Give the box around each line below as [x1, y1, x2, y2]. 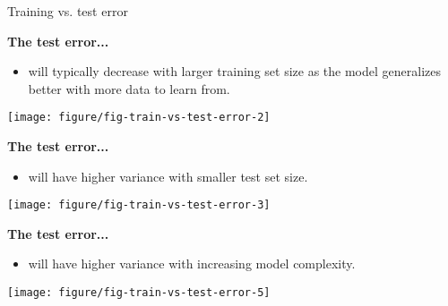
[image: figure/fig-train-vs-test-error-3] [7, 199, 271, 212]
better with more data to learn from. [28, 79, 230, 98]
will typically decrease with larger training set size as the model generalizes [28, 62, 441, 81]
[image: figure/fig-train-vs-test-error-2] [7, 111, 271, 124]
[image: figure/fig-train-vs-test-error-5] [7, 286, 271, 300]
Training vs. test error [7, 2, 128, 20]
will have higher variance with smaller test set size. [28, 166, 308, 185]
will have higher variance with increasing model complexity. [28, 254, 356, 273]
